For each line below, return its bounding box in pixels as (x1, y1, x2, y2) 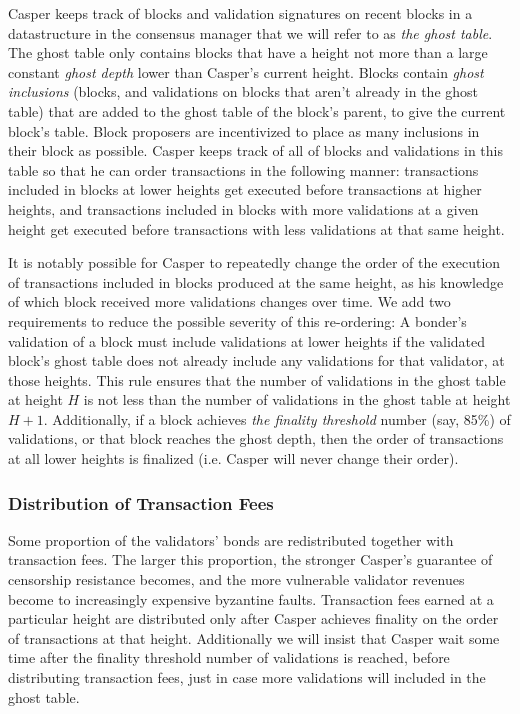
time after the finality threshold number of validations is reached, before (8, 647, 450, 668)
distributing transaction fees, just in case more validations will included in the (8, 667, 486, 688)
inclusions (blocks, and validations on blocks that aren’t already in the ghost (8, 81, 479, 102)
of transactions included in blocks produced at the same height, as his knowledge (8, 271, 504, 292)
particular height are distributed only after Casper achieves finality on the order (8, 608, 499, 629)
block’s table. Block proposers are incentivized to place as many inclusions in (8, 120, 480, 141)
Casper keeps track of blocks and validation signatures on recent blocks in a (8, 3, 473, 23)
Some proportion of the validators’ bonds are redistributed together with (8, 529, 454, 550)
